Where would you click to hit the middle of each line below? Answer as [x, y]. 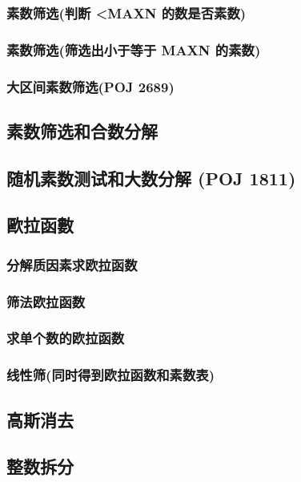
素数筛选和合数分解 [82, 130]
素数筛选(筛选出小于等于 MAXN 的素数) [134, 49]
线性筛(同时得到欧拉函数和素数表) [111, 375]
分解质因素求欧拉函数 [72, 264]
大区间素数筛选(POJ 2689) [90, 86]
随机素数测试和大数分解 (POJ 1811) [151, 178]
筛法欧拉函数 [46, 301]
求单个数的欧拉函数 [66, 338]
